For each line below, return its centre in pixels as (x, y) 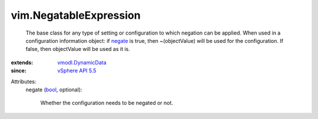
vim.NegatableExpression (76, 15)
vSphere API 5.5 (77, 71)
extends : (22, 62)
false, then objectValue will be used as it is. (78, 49)
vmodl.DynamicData (82, 62)
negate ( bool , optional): (54, 89)
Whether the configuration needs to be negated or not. (107, 103)
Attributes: (24, 81)
